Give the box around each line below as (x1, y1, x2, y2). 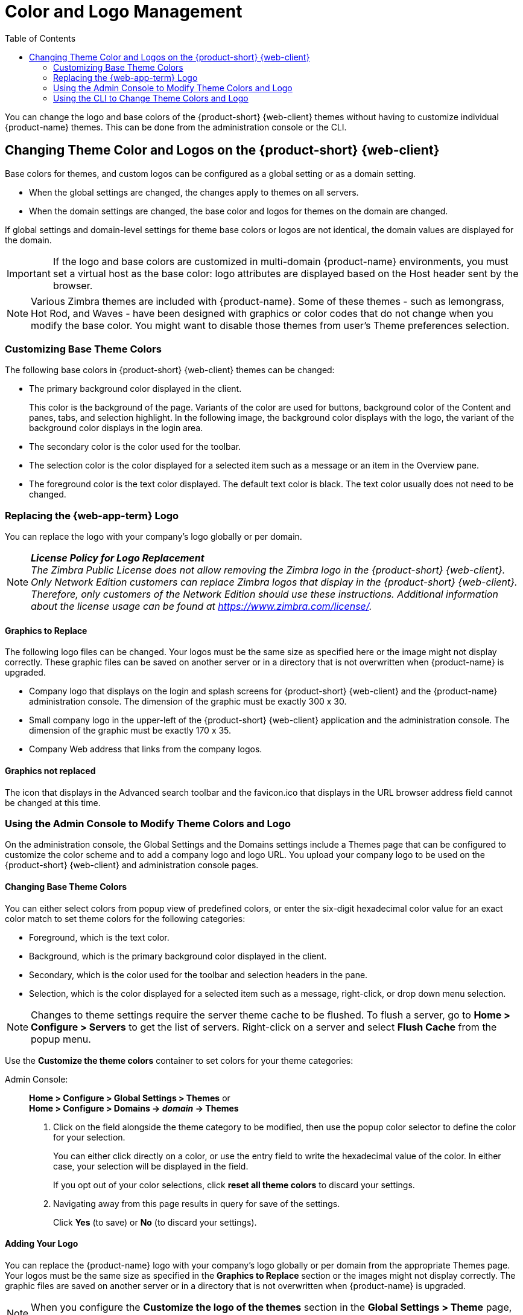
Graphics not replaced (5, 765, 96, 776)
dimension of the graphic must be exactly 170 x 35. (29, 725, 232, 736)
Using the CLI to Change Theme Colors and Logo (53, 92, 249, 103)
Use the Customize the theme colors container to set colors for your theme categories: (5, 1055, 353, 1066)
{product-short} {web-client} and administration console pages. (5, 860, 259, 871)
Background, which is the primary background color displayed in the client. (29, 950, 327, 961)
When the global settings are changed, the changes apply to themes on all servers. (29, 187, 359, 197)
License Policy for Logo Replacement (31, 552, 204, 565)
